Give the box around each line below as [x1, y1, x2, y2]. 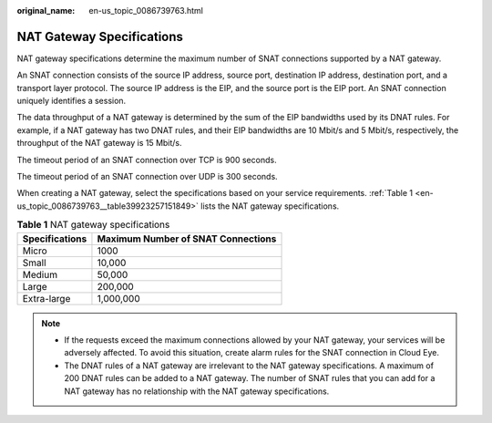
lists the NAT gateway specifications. [200, 201, 340, 211]
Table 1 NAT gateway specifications [16, 219, 170, 232]
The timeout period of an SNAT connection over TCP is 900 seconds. [16, 154, 277, 165]
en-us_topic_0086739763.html [88, 5, 204, 15]
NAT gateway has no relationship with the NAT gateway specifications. [64, 386, 330, 397]
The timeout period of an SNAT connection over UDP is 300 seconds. [16, 171, 278, 182]
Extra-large [22, 292, 71, 304]
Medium [22, 268, 58, 281]
